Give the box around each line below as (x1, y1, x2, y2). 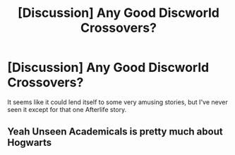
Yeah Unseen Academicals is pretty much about (7, 125, 224, 138)
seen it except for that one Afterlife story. (7, 105, 127, 113)
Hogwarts (7, 137, 52, 149)
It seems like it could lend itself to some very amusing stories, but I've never (7, 97, 228, 106)
